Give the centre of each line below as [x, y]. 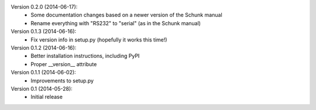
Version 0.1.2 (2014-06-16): [44, 47]
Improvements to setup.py [62, 80]
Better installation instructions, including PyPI [85, 56]
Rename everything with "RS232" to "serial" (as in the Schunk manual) [116, 23]
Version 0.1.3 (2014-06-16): [44, 32]
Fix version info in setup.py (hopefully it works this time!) [99, 39]
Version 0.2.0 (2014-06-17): [44, 7]
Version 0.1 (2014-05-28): [42, 88]
